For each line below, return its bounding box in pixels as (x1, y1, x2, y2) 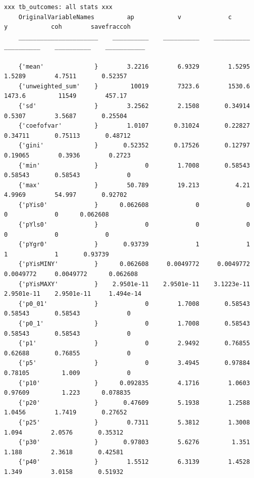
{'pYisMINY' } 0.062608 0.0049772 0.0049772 (18, 260, 250, 268)
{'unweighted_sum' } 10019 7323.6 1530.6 (18, 82, 250, 90)
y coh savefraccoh (4, 23, 131, 31)
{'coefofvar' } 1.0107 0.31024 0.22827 (18, 122, 250, 130)
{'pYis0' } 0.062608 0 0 (18, 201, 250, 208)
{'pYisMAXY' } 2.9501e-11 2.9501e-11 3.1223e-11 (18, 280, 250, 288)
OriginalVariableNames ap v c (18, 13, 232, 21)
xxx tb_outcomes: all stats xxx (4, 4, 113, 11)
